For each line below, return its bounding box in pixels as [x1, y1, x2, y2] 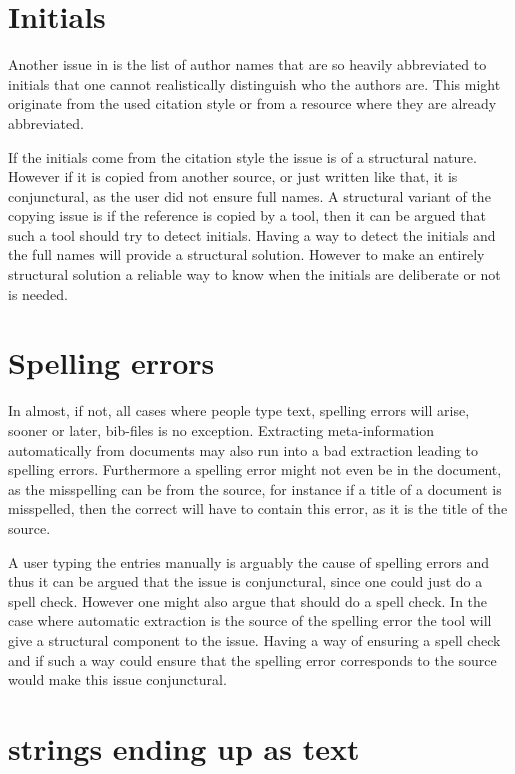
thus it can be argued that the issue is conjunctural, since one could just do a [8, 571, 483, 592]
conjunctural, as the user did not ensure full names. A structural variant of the [8, 185, 491, 206]
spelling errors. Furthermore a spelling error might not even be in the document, [8, 459, 502, 480]
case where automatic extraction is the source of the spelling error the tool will [8, 610, 492, 631]
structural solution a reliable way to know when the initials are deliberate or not [8, 264, 501, 285]
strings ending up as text [8, 727, 360, 768]
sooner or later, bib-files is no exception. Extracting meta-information [8, 419, 435, 440]
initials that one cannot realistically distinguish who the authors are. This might [8, 73, 501, 94]
